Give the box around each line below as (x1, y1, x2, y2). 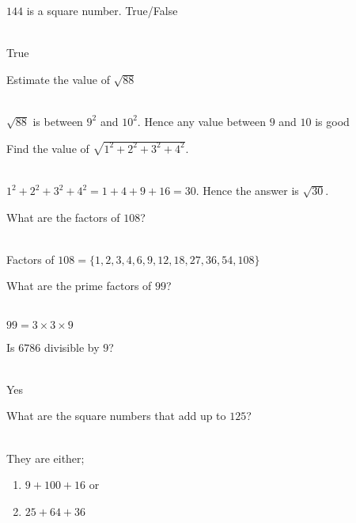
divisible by (44, 338, 100, 355)
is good (315, 113, 350, 129)
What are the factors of (6, 208, 120, 225)
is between (32, 113, 83, 129)
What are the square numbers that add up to (6, 407, 226, 424)
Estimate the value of (6, 71, 110, 87)
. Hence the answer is (195, 182, 299, 199)
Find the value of (6, 139, 89, 156)
